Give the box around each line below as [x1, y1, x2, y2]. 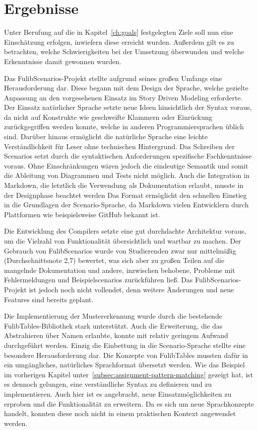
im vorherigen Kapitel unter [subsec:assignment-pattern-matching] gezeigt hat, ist [4, 369, 253, 379]
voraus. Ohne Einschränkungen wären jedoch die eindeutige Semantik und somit [4, 160, 249, 171]
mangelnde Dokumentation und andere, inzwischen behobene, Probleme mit [4, 264, 235, 275]
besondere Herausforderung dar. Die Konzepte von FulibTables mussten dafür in [4, 349, 248, 360]
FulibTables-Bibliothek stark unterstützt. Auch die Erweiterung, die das [4, 320, 223, 331]
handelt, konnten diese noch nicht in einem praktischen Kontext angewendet [4, 408, 236, 419]
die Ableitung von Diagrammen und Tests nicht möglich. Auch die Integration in [4, 170, 250, 180]
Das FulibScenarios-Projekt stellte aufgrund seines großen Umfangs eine [4, 73, 222, 83]
